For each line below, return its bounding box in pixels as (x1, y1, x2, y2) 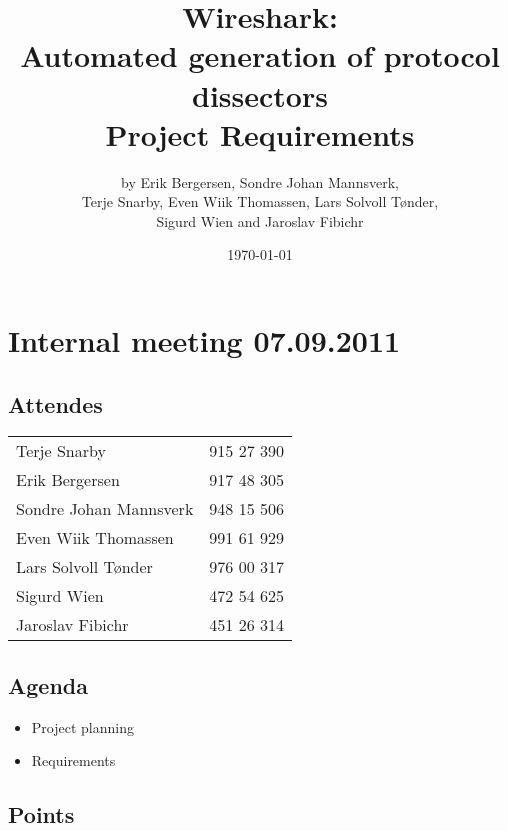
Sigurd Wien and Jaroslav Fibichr (156, 210, 364, 231)
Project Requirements (105, 113, 415, 154)
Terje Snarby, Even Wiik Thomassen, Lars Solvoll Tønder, (81, 191, 439, 212)
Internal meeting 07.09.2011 (8, 320, 401, 361)
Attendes (8, 388, 103, 419)
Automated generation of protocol (20, 35, 500, 76)
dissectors (192, 74, 328, 115)
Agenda (8, 669, 88, 700)
